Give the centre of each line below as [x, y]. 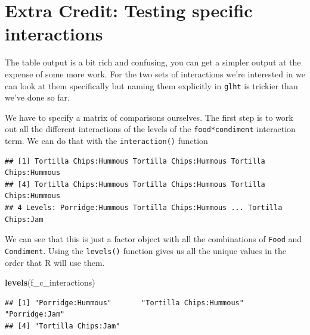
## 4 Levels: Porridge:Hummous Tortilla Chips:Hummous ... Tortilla [144, 208]
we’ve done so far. [37, 97]
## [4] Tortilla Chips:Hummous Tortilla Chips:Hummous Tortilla [135, 184]
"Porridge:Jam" [35, 314]
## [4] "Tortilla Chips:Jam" [63, 326]
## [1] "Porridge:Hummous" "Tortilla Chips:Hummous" [124, 303]
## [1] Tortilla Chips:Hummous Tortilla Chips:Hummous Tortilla [135, 161]
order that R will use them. [55, 262]
